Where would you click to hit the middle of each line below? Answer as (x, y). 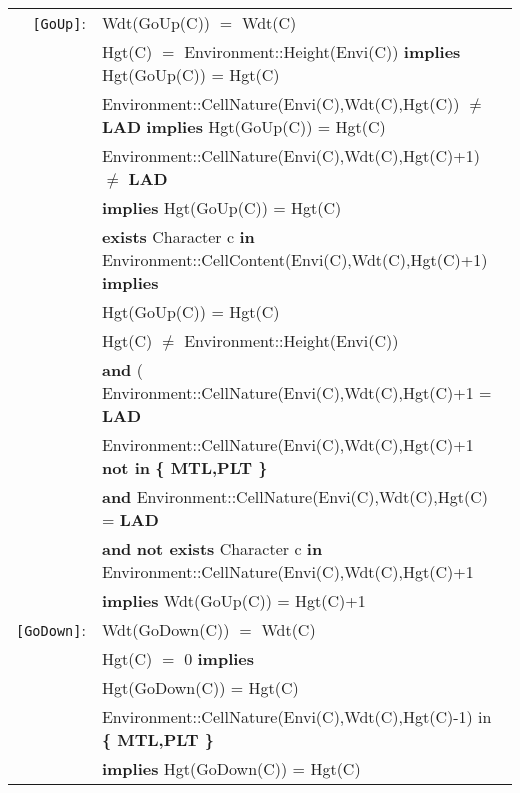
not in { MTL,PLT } (184, 467)
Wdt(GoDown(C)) (165, 629)
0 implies (219, 658)
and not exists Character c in (212, 548)
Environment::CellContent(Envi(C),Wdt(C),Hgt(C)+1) (294, 259)
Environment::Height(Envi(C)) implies (322, 51)
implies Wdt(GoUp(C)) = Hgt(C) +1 (233, 600)
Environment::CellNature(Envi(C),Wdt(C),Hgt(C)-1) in (296, 716)
